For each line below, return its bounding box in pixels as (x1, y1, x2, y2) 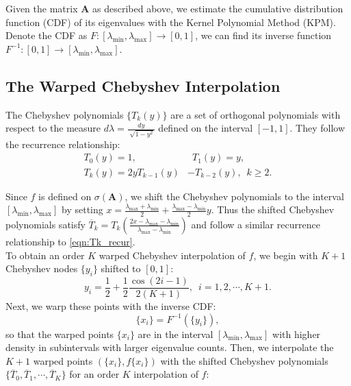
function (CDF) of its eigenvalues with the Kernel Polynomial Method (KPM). (5, 14, 336, 29)
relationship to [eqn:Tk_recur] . (5, 234, 135, 248)
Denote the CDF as (5, 28, 88, 43)
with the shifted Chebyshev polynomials (160, 353, 328, 367)
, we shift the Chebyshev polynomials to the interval (125, 189, 344, 203)
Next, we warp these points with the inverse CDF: (5, 299, 216, 313)
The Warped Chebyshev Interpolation (5, 75, 281, 96)
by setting (62, 202, 103, 217)
